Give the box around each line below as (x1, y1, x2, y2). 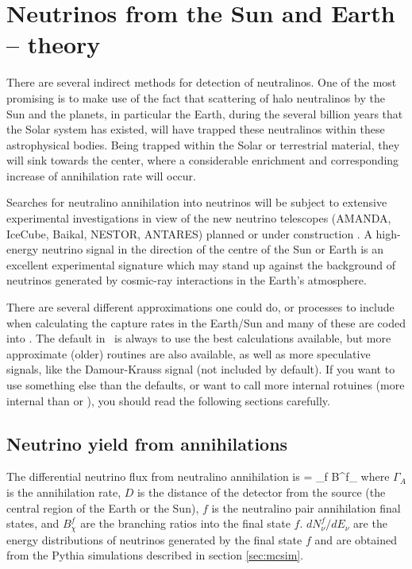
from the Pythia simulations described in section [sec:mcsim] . (6, 547, 304, 563)
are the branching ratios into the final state (80, 515, 291, 532)
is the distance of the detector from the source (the (137, 483, 386, 500)
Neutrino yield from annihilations (6, 431, 288, 455)
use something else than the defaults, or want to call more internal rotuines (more (6, 377, 405, 393)
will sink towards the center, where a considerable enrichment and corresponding (6, 152, 399, 168)
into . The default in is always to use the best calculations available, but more (6, 330, 391, 346)
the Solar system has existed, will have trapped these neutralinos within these (6, 121, 385, 137)
